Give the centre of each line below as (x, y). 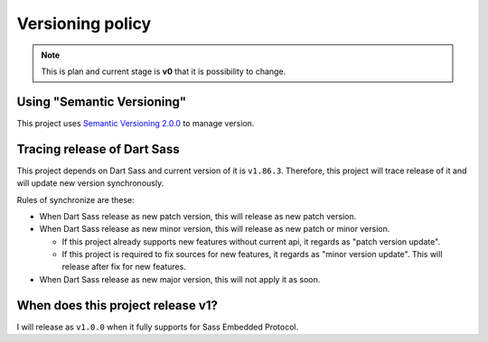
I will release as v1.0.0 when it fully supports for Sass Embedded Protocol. (158, 327)
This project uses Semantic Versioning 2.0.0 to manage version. (136, 123)
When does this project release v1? (117, 305)
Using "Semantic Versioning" (102, 102)
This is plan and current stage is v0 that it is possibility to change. (164, 71)
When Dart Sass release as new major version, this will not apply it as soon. (180, 279)
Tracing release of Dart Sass (98, 149)
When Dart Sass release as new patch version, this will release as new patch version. (198, 216)
